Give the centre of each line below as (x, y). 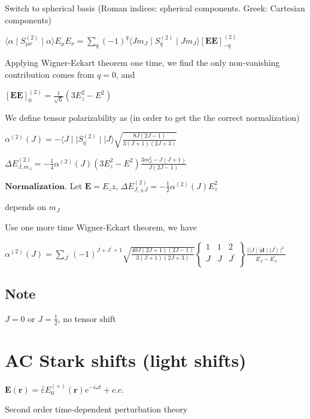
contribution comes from (50, 75)
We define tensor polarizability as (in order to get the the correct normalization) (152, 117)
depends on (25, 207)
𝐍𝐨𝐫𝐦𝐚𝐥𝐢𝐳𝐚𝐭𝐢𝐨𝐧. (36, 186)
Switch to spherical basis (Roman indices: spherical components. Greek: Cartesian (155, 8)
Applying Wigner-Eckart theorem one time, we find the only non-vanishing (142, 63)
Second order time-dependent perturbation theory (96, 409)
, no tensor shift (87, 318)
